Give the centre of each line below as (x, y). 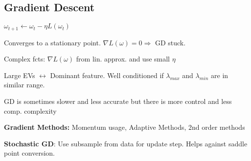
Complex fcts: (25, 59)
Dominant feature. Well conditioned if (107, 75)
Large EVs (20, 75)
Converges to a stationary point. (52, 42)
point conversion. (29, 153)
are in (220, 75)
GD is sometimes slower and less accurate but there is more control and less (118, 101)
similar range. (24, 85)
